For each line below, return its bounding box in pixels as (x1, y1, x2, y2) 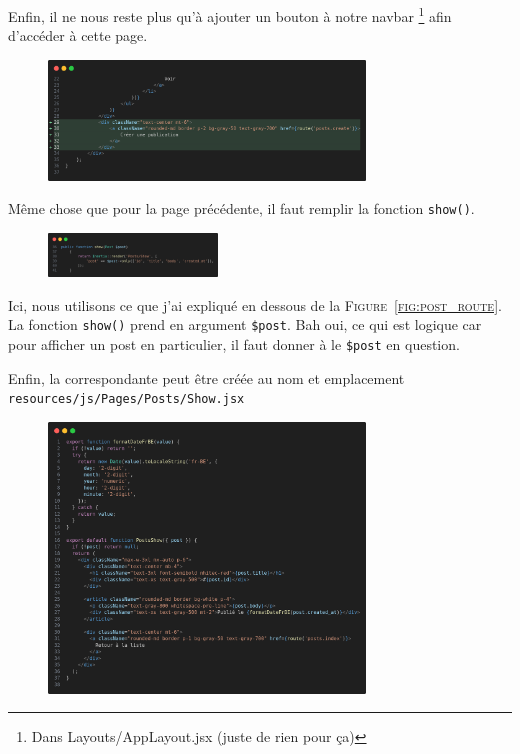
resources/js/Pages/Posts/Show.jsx (8, 392, 245, 407)
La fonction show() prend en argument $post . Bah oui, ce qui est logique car (8, 314, 482, 335)
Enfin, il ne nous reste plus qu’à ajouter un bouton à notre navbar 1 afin (8, 3, 452, 26)
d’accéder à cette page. (8, 25, 148, 46)
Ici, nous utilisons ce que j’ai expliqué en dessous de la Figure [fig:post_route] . (8, 294, 502, 315)
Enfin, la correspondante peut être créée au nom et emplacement (8, 367, 405, 388)
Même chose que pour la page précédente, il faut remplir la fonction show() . (8, 198, 475, 219)
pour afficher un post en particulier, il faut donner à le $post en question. (8, 334, 460, 355)
